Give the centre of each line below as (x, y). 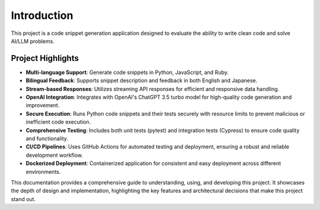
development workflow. (54, 155)
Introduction (42, 15)
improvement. (43, 105)
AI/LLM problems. (33, 41)
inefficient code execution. (58, 122)
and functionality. (47, 138)
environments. (43, 172)
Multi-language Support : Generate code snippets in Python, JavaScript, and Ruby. (127, 72)
